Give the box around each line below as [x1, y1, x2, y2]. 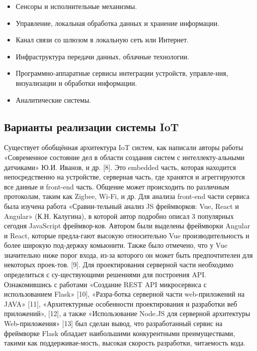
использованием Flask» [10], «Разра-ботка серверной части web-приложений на [4, 289, 245, 299]
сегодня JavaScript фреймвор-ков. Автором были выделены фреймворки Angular [4, 220, 250, 231]
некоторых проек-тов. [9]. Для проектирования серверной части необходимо [4, 259, 234, 270]
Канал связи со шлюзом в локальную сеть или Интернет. [15, 34, 189, 45]
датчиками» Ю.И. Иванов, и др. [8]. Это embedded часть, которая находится [4, 162, 236, 172]
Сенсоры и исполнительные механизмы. [15, 1, 137, 11]
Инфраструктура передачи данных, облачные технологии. [15, 51, 189, 61]
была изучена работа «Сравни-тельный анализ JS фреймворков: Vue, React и [4, 200, 239, 211]
